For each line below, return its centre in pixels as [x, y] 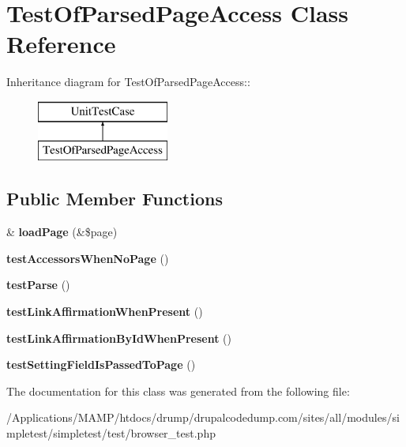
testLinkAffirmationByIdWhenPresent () [119, 338]
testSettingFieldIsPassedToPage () [101, 364]
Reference [61, 44]
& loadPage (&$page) [62, 232]
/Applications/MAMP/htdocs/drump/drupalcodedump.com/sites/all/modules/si [203, 417]
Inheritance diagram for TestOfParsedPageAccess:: [128, 82]
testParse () [38, 285]
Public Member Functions [115, 199]
